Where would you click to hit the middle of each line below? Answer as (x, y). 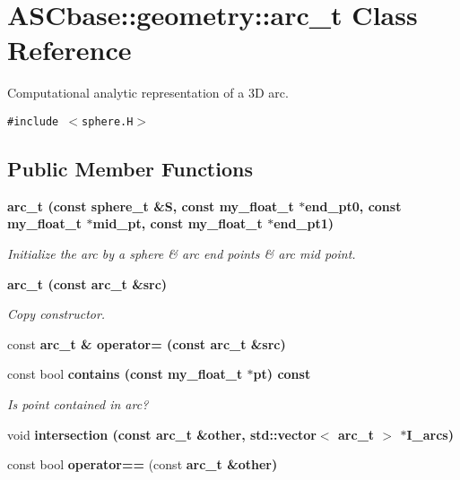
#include (33, 121)
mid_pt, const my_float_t (178, 223)
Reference (69, 50)
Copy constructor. (56, 314)
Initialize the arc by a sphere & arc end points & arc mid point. (182, 253)
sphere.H (108, 121)
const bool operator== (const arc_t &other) (143, 464)
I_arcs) (430, 434)
